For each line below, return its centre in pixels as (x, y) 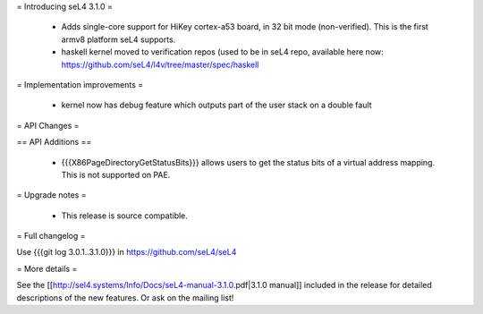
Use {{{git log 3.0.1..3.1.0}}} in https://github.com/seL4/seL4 (127, 252)
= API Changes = (48, 125)
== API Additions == (54, 142)
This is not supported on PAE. (116, 174)
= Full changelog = (51, 236)
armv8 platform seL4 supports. (119, 39)
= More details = (47, 268)
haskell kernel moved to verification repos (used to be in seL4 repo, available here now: (222, 52)
